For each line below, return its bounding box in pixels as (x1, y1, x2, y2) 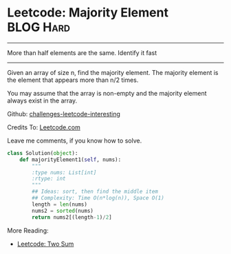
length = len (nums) (32, 201, 88, 208)
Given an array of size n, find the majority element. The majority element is (7, 68, 219, 76)
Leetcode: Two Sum (16, 240, 74, 248)
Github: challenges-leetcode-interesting (7, 109, 120, 118)
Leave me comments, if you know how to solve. (7, 136, 142, 145)
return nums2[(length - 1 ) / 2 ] (32, 213, 112, 221)
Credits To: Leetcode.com (7, 123, 80, 131)
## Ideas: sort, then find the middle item (32, 188, 158, 195)
